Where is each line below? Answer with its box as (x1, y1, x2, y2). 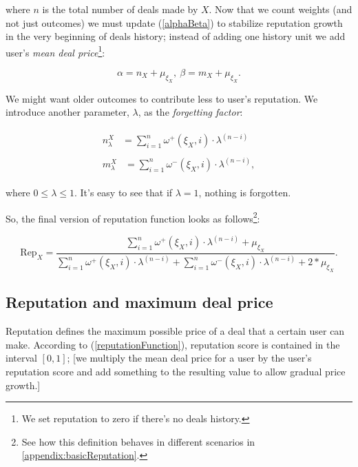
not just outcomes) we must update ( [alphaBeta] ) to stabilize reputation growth (6, 15, 343, 30)
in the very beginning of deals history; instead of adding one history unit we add (6, 29, 346, 43)
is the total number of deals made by (42, 2, 198, 16)
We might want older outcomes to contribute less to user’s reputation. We (6, 91, 318, 105)
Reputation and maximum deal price (6, 291, 273, 313)
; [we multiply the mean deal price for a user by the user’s (67, 351, 312, 365)
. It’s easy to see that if (74, 185, 173, 199)
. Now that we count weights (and (209, 2, 352, 16)
